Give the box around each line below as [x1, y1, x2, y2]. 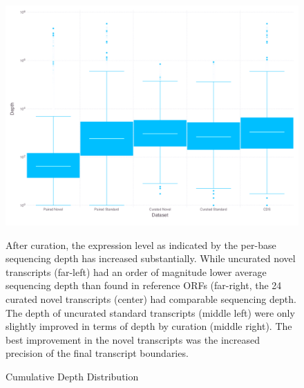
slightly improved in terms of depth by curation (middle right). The [6, 319, 292, 333]
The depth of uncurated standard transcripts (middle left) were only [6, 305, 295, 320]
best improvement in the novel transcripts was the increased [6, 332, 260, 347]
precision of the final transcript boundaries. [6, 346, 189, 360]
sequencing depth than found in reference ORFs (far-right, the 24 [6, 278, 282, 293]
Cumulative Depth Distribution [6, 369, 139, 383]
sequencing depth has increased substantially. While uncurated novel [6, 251, 296, 266]
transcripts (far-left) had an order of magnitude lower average [6, 264, 267, 279]
